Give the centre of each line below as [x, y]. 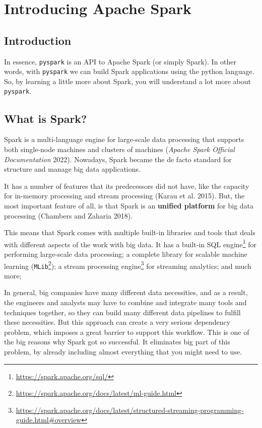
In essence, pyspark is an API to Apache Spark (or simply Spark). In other [120, 61]
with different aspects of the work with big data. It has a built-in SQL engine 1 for [130, 243]
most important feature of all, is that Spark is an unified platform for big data [129, 205]
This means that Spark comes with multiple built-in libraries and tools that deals [130, 232]
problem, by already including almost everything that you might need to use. [123, 351]
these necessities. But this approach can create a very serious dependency [117, 322]
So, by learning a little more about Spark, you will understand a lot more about [127, 81]
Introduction [38, 40]
